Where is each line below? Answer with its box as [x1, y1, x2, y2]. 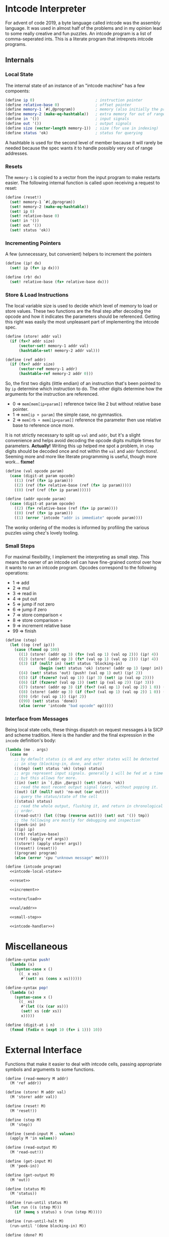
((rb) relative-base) [14, 832, 59, 837]
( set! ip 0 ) [10, 209, 35, 214]
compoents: [5, 88, 30, 94]
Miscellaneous [5, 941, 68, 952]
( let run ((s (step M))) [10, 1205, 62, 1210]
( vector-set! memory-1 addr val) [18, 343, 89, 348]
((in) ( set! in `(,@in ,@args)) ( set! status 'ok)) [14, 780, 125, 785]
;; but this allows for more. [14, 775, 78, 780]
